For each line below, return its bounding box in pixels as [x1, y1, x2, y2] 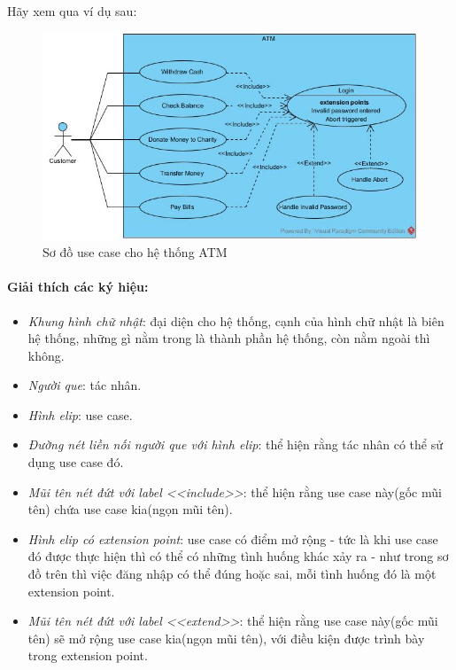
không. [27, 346, 65, 364]
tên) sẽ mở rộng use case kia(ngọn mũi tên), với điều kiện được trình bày [27, 628, 425, 647]
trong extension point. [27, 646, 148, 665]
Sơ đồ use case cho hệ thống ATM [43, 243, 228, 261]
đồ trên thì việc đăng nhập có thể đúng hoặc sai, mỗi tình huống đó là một [27, 565, 437, 583]
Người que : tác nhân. [27, 376, 142, 394]
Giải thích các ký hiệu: [7, 277, 149, 296]
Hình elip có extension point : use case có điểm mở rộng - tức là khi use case [27, 529, 438, 548]
